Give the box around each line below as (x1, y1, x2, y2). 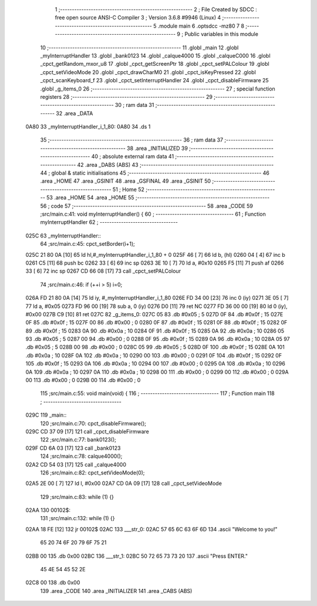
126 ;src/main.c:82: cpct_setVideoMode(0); (40, 469, 145, 476)
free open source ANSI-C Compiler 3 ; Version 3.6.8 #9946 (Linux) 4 (55, 14, 221, 21)
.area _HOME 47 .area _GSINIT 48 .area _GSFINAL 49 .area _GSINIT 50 (40, 178, 211, 185)
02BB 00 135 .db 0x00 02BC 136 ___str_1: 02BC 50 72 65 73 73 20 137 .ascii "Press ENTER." (25, 553, 248, 560)
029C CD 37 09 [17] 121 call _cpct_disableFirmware (25, 428, 149, 435)
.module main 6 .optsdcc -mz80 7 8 (157, 22, 245, 29)
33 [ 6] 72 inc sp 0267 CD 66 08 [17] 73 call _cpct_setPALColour (25, 267, 181, 274)
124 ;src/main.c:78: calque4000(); (40, 453, 123, 460)
